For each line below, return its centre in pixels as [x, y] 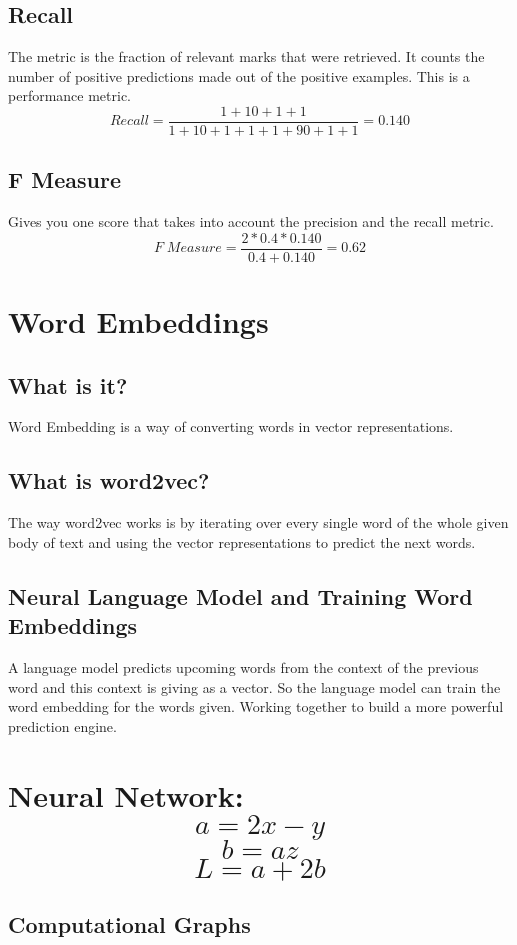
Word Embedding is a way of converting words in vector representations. [231, 426]
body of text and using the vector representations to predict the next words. [242, 541]
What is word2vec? [109, 480]
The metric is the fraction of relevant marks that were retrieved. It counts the [246, 56]
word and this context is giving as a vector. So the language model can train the [254, 686]
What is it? [68, 384]
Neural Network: [126, 794]
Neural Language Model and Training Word [240, 595]
